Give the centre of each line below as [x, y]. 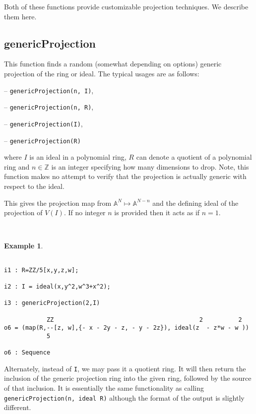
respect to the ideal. [34, 186]
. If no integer [85, 212]
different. [18, 407]
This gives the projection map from [58, 203]
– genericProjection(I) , [43, 123]
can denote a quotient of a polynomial [194, 157]
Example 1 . [24, 246]
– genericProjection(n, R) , [49, 107]
